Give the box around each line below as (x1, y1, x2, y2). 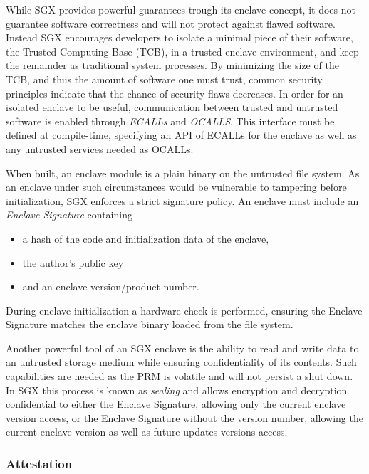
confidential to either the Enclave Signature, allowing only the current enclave (6, 396, 346, 411)
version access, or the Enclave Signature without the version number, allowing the (6, 410, 363, 425)
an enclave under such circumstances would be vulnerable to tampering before (6, 179, 347, 194)
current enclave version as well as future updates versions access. (6, 424, 288, 439)
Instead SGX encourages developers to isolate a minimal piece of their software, (6, 30, 353, 45)
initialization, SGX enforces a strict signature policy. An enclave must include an (6, 193, 359, 208)
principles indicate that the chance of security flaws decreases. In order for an (6, 85, 343, 100)
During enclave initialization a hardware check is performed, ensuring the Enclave (6, 302, 363, 317)
